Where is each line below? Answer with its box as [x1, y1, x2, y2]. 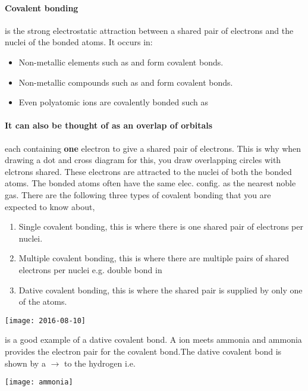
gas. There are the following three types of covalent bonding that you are [5, 188, 271, 201]
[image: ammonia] [5, 378, 73, 387]
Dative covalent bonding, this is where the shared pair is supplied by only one [18, 283, 303, 296]
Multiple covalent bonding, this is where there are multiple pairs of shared [18, 252, 290, 264]
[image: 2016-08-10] [5, 316, 86, 325]
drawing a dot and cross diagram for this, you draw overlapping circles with [5, 154, 281, 166]
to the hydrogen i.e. [64, 356, 136, 369]
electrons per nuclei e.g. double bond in [18, 263, 162, 276]
